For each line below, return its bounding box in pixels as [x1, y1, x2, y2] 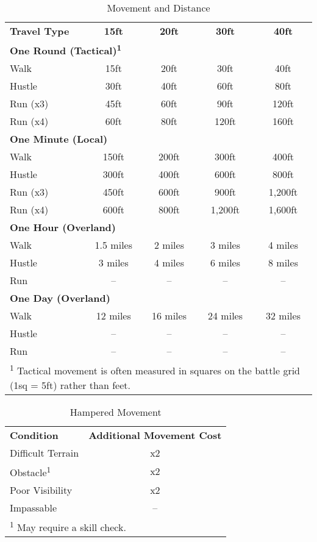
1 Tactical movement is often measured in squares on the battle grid [10, 362, 301, 378]
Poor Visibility [10, 482, 73, 497]
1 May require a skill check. [10, 518, 126, 535]
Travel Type [10, 24, 69, 38]
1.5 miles [94, 238, 133, 252]
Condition [10, 427, 59, 442]
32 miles [266, 308, 301, 323]
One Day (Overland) [10, 291, 110, 305]
